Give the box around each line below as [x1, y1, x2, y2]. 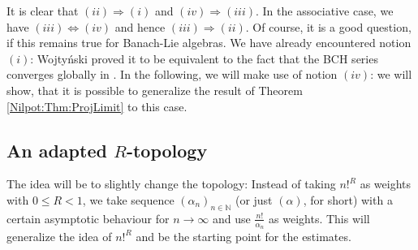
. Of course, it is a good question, [245, 18, 412, 35]
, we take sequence [82, 191, 175, 208]
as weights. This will [269, 209, 370, 226]
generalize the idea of [6, 227, 112, 244]
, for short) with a [303, 191, 393, 208]
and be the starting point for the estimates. [136, 227, 351, 244]
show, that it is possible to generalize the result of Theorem [6, 81, 303, 98]
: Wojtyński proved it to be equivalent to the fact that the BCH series [30, 50, 378, 67]
